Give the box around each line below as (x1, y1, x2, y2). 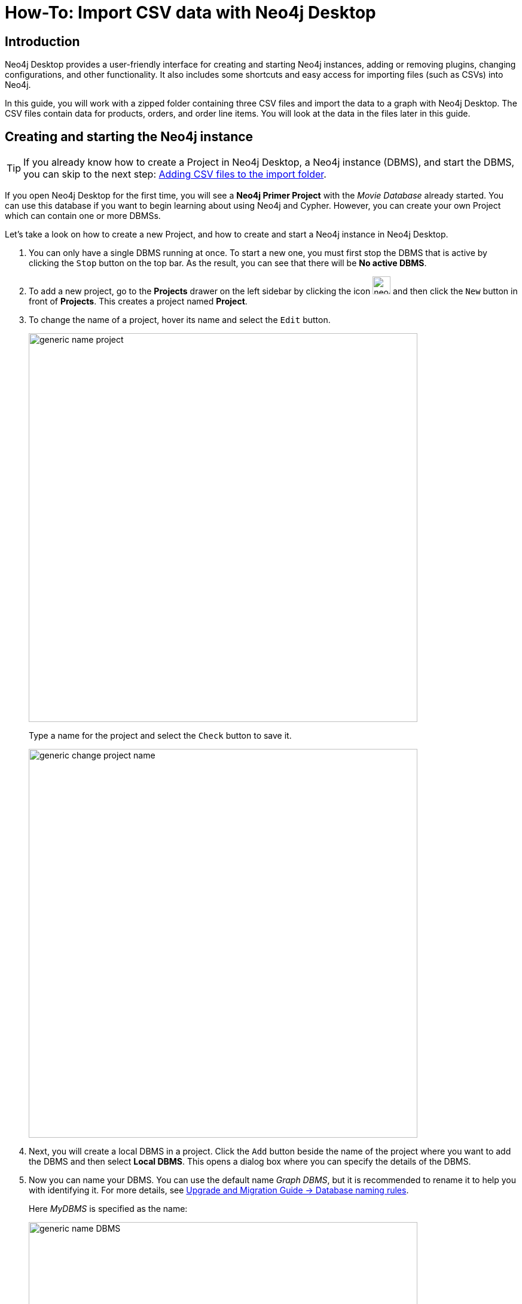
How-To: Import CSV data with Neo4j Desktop (5, 2, 376, 23)
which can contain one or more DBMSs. (5, 211, 161, 221)
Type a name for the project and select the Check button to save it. (29, 730, 292, 741)
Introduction (5, 33, 80, 49)
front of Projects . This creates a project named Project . (29, 296, 248, 307)
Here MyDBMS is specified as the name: (29, 1204, 188, 1214)
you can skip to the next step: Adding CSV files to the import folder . (23, 168, 326, 181)
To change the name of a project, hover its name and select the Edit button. (29, 315, 331, 325)
